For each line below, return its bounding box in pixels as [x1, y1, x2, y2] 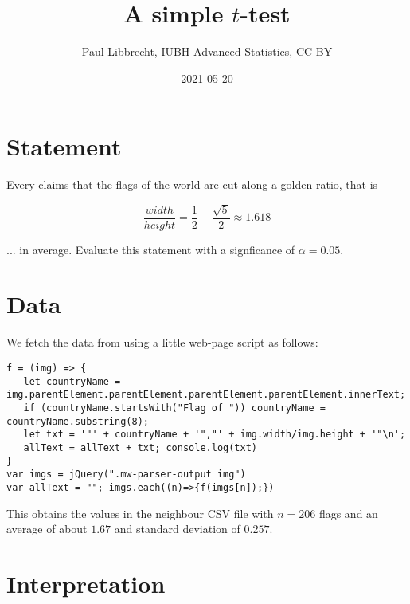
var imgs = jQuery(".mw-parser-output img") [6, 469, 246, 480]
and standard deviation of [114, 520, 240, 537]
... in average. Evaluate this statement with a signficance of [6, 241, 295, 257]
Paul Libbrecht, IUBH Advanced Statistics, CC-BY [81, 43, 333, 60]
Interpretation [6, 567, 166, 599]
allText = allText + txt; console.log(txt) [23, 441, 257, 453]
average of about [6, 520, 88, 537]
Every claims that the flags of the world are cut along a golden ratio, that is [6, 176, 378, 193]
